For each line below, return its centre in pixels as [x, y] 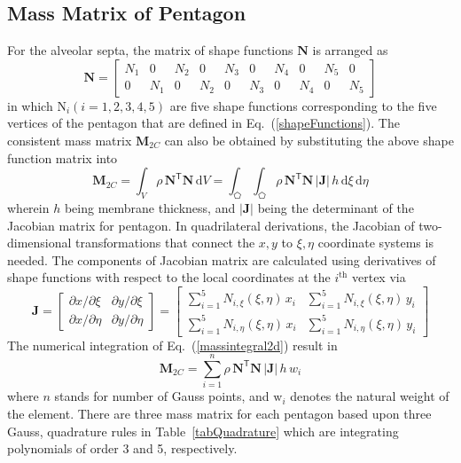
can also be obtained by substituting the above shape [309, 140]
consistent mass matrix [70, 140]
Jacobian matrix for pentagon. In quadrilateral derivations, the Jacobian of [211, 225]
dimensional [39, 243]
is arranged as [350, 50]
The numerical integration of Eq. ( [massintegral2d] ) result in [172, 345]
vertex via [379, 277]
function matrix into [63, 157]
